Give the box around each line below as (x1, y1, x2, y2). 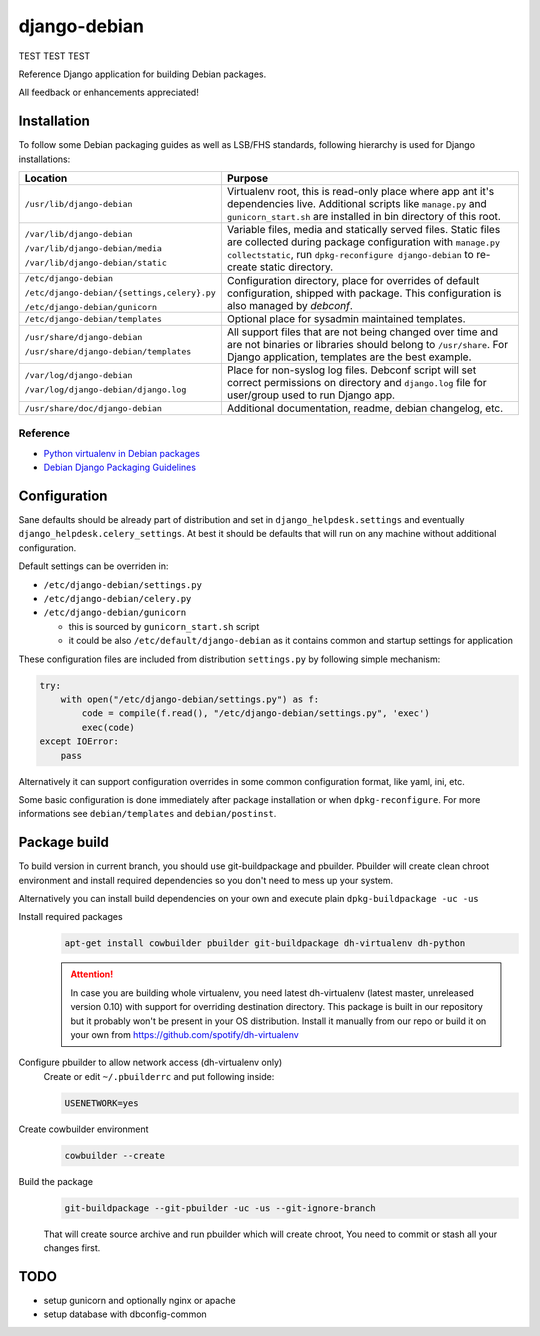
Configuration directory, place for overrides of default (226, 273, 480, 287)
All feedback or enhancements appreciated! (18, 86, 199, 99)
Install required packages (18, 911, 124, 923)
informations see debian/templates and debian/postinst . (18, 808, 277, 820)
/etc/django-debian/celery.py (43, 593, 192, 605)
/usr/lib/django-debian (24, 198, 133, 209)
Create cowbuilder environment (18, 1123, 149, 1135)
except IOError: (39, 736, 120, 747)
